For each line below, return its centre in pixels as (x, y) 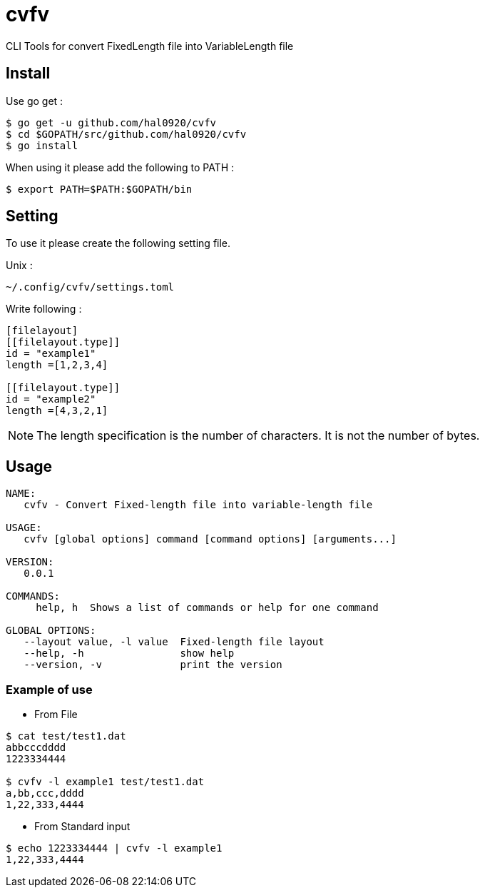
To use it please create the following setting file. (118, 243)
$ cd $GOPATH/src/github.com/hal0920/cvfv (126, 134)
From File (56, 715)
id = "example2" (51, 399)
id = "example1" (51, 354)
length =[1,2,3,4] (57, 365)
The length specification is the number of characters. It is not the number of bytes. (258, 436)
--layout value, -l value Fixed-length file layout (174, 642)
